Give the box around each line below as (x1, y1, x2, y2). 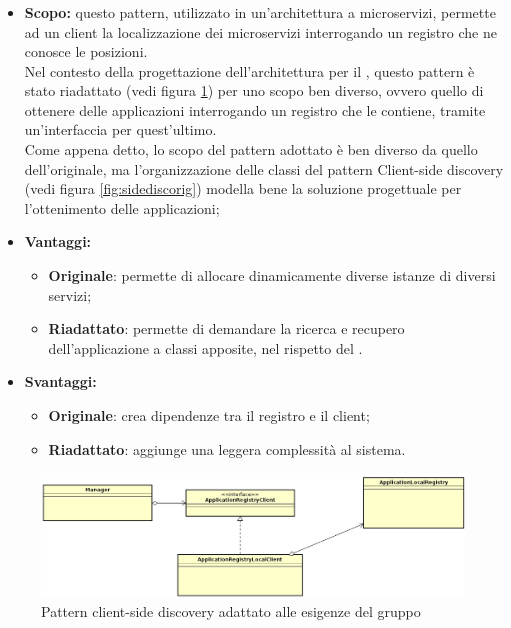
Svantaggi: (24, 371, 97, 392)
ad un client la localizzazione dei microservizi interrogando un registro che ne (24, 21, 497, 42)
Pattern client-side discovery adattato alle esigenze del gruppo (41, 601, 421, 622)
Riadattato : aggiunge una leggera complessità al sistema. (48, 438, 406, 459)
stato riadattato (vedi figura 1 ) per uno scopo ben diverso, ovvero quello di (24, 80, 484, 101)
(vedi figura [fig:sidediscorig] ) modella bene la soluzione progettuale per (24, 178, 462, 199)
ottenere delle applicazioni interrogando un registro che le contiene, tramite (24, 99, 486, 120)
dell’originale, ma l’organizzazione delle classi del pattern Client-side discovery (24, 158, 504, 179)
